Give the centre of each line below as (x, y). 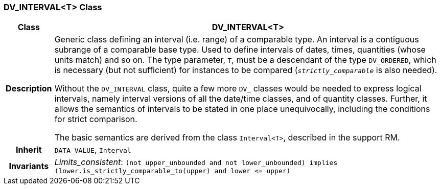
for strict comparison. (96, 119)
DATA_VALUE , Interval (93, 150)
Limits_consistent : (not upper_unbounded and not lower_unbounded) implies (196, 162)
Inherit (29, 150)
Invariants (29, 166)
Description (29, 89)
